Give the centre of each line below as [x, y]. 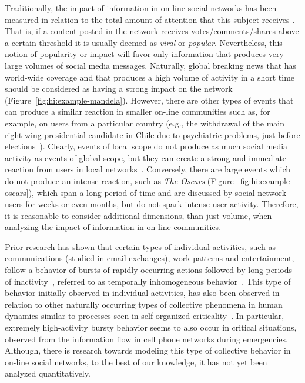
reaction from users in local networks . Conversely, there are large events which [148, 169]
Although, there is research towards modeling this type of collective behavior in [148, 350]
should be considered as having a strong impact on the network [119, 89]
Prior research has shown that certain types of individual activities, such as [140, 246]
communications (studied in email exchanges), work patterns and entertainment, [150, 258]
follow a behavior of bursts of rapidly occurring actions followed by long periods [149, 270]
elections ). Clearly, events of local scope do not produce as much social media [146, 146]
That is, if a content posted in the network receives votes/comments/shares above [152, 31]
